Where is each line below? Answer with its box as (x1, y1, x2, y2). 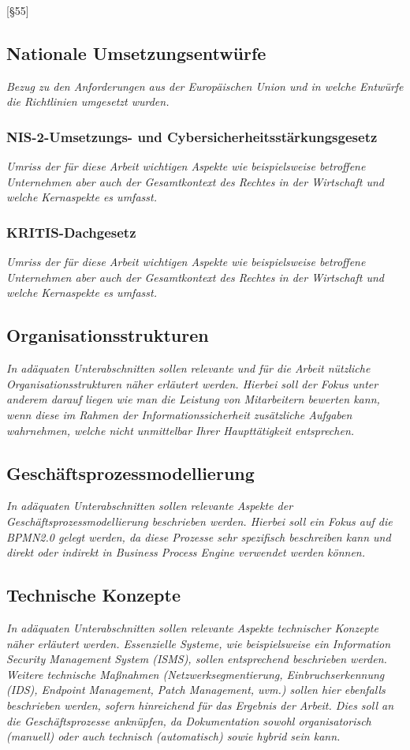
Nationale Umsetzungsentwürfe (6, 40, 266, 65)
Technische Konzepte (6, 583, 181, 607)
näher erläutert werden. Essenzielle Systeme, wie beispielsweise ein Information (6, 635, 391, 651)
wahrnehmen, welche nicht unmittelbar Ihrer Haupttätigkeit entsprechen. (6, 422, 355, 438)
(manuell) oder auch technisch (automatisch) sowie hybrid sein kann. (6, 728, 341, 744)
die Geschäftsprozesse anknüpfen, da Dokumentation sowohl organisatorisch (6, 712, 371, 729)
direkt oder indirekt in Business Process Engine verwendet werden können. (6, 544, 365, 561)
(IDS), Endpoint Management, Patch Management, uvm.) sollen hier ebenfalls (6, 681, 386, 698)
